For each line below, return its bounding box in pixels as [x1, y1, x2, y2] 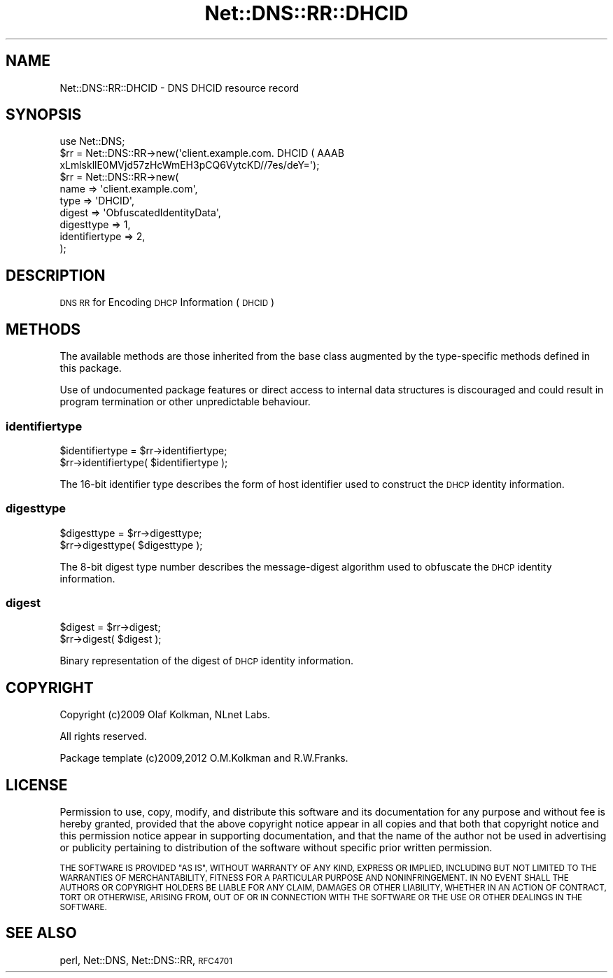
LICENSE [6, 776, 68, 794]
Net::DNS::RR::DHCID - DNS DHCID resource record [59, 81, 300, 94]
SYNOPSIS [6, 106, 82, 124]
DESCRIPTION [6, 266, 106, 284]
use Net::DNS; [59, 135, 125, 148]
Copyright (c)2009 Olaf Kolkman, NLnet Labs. [59, 708, 271, 721]
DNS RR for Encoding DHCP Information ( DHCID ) [59, 296, 275, 309]
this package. [59, 362, 122, 375]
